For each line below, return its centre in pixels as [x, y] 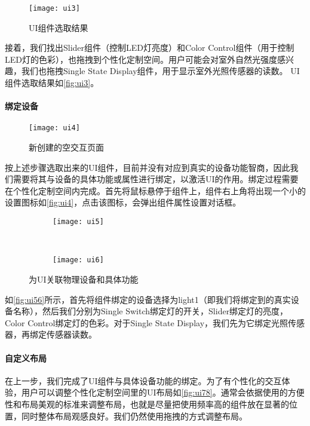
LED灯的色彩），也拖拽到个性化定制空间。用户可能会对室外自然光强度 [141, 59]
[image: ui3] [54, 8]
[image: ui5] [78, 222]
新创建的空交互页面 [66, 147]
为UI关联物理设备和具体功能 [84, 279]
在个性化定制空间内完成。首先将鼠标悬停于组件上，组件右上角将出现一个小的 [155, 190]
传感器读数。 [71, 334]
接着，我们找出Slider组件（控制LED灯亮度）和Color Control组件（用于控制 [150, 47]
